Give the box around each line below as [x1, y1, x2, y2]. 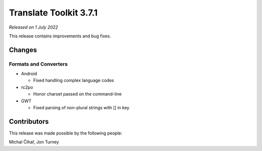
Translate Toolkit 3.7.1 [9, 7, 98, 18]
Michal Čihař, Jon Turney [9, 139, 59, 145]
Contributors [9, 117, 49, 126]
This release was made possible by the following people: [9, 130, 122, 136]
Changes [9, 46, 37, 54]
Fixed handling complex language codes [33, 78, 114, 84]
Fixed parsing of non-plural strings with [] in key [33, 105, 130, 111]
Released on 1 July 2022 [9, 24, 58, 30]
